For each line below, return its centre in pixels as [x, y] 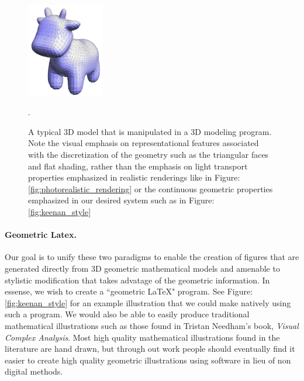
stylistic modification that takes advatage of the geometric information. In [137, 280]
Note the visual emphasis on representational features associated [144, 143]
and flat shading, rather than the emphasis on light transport [138, 166]
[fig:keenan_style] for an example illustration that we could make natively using [148, 302]
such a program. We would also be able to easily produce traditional [127, 314]
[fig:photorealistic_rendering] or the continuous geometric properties [151, 188]
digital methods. [34, 371]
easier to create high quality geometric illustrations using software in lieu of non [148, 360]
